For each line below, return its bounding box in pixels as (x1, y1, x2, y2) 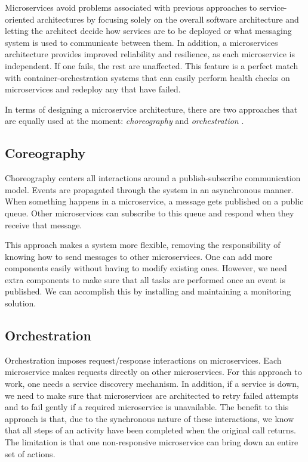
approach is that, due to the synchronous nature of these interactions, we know (5, 412, 294, 424)
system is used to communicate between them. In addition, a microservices (5, 36, 278, 48)
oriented (5, 13, 35, 25)
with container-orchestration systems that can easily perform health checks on (5, 71, 290, 83)
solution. (5, 297, 36, 309)
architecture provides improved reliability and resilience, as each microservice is (5, 48, 295, 60)
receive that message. (5, 218, 82, 231)
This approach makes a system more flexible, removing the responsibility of (5, 238, 281, 251)
